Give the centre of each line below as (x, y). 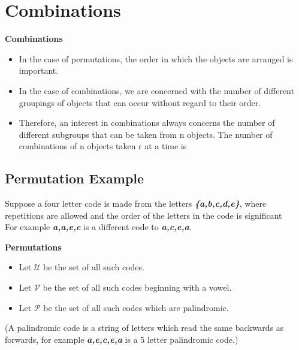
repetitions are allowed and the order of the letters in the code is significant (144, 215)
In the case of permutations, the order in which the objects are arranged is (156, 58)
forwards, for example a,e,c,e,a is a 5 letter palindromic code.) (122, 339)
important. (39, 70)
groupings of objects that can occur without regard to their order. (140, 102)
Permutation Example (75, 178)
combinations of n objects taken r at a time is (103, 146)
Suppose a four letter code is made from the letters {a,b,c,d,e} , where (136, 203)
